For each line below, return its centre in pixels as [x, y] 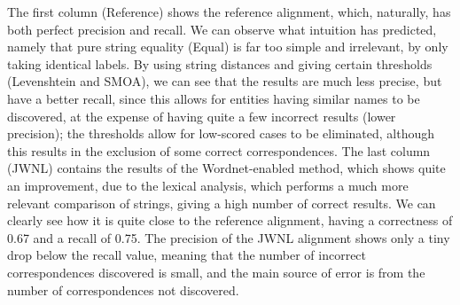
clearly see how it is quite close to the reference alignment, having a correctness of [230, 220]
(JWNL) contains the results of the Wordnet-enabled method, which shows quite [226, 168]
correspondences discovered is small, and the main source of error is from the [216, 272]
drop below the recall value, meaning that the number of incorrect [187, 255]
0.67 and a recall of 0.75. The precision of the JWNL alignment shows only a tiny [229, 237]
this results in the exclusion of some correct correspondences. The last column [219, 150]
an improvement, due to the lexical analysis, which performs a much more [208, 185]
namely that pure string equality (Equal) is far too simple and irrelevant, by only [228, 47]
